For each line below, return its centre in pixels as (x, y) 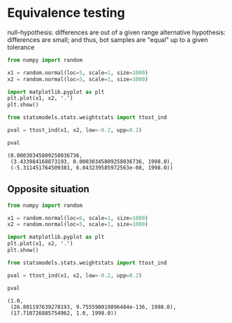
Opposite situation (48, 190)
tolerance (21, 47)
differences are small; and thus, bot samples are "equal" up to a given (108, 39)
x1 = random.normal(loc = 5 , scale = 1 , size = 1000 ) (78, 73)
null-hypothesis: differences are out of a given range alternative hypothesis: (116, 32)
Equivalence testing (66, 13)
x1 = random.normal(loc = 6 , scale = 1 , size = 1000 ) (78, 218)
